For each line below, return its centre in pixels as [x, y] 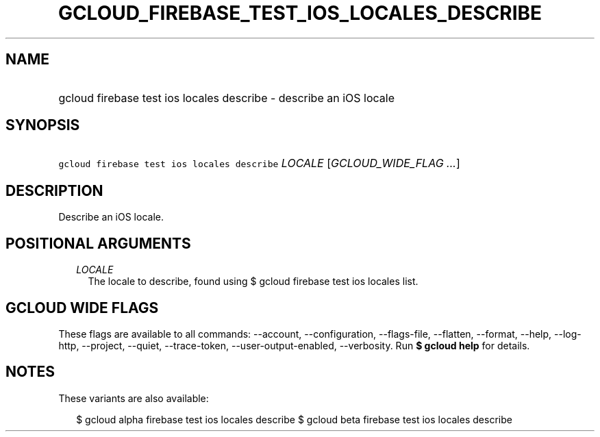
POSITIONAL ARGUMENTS [98, 243]
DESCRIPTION [54, 190]
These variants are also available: [134, 398]
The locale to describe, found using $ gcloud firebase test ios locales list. [253, 282]
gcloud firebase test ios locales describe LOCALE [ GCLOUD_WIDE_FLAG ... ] [259, 163]
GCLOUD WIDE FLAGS [82, 308]
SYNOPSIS [43, 125]
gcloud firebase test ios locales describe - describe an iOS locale [226, 98]
